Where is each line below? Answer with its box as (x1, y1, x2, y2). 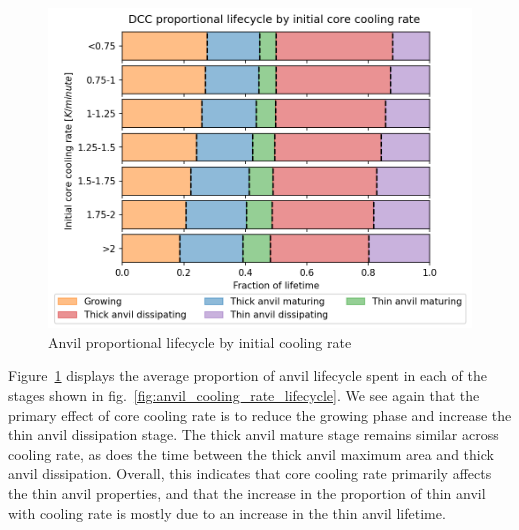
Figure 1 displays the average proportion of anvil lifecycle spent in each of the (8, 365, 487, 386)
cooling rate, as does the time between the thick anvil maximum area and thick (8, 443, 494, 464)
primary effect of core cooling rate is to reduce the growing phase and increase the (8, 404, 512, 425)
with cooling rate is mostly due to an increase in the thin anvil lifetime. (8, 502, 446, 523)
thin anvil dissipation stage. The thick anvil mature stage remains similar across (8, 424, 499, 445)
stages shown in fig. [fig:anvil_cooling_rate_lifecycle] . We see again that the (8, 384, 480, 405)
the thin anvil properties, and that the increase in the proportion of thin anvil (8, 482, 486, 503)
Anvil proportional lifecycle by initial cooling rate (48, 331, 352, 352)
